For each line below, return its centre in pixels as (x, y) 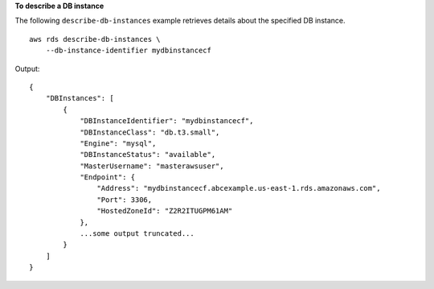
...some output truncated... (137, 234)
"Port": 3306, (125, 200)
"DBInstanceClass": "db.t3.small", (150, 132)
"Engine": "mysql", (118, 143)
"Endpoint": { (108, 178)
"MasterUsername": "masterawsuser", (152, 166)
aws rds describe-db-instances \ (95, 39)
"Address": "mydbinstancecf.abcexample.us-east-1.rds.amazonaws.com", (239, 188)
